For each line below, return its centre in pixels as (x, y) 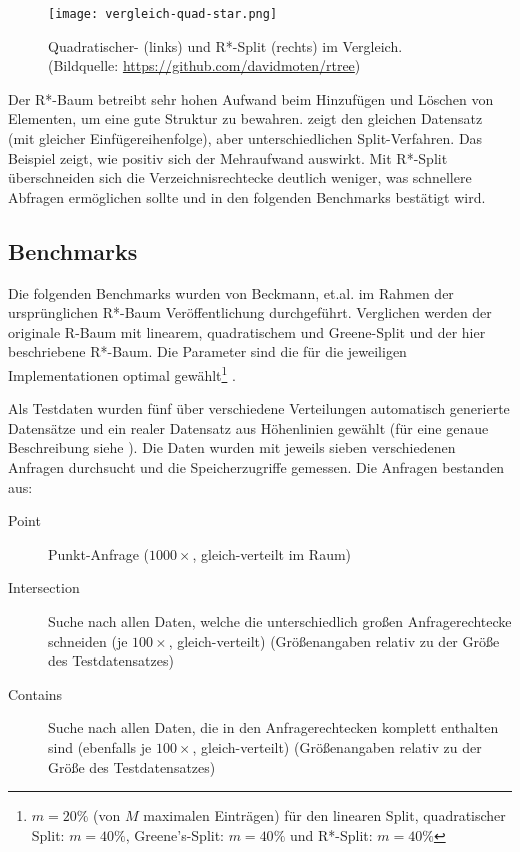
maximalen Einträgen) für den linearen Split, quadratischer (324, 815)
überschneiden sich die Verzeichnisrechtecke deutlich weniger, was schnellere (240, 177)
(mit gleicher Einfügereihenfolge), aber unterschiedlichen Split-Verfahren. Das (245, 138)
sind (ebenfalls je (100, 746)
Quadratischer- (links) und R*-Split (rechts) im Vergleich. (225, 45)
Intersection (44, 587)
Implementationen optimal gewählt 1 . (122, 373)
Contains (35, 693)
